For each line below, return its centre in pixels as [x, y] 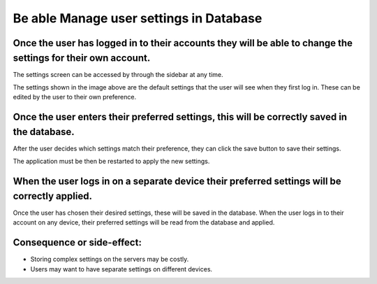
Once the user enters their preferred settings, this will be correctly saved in [180, 117]
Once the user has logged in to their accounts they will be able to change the [183, 43]
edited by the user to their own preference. [74, 97]
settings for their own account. [82, 58]
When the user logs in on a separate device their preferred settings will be [177, 182]
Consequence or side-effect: [77, 242]
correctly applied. [52, 196]
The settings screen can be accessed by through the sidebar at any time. [118, 74]
